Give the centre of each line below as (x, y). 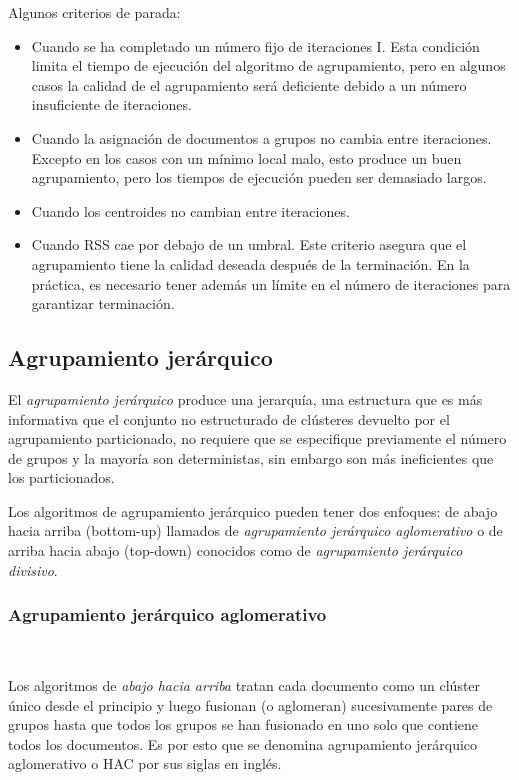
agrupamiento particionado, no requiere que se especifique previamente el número (257, 438)
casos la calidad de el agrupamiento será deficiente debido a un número (249, 84)
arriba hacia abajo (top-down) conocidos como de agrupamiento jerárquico (235, 550)
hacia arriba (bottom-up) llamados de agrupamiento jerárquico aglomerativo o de (255, 530)
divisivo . (33, 569)
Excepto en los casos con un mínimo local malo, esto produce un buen (246, 157)
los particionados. (61, 477)
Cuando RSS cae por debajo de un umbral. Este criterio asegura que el (249, 244)
